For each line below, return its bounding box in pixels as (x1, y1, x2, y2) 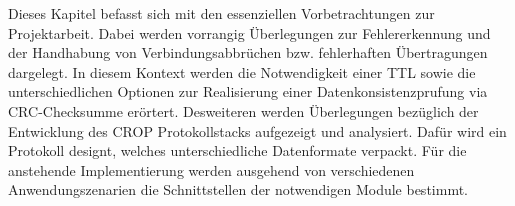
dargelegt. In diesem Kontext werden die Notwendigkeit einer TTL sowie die (8, 61, 476, 82)
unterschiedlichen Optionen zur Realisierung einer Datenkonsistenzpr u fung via (8, 81, 488, 102)
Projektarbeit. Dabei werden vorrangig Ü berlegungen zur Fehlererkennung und (8, 22, 491, 43)
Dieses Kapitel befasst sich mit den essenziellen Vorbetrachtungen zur (8, 3, 435, 23)
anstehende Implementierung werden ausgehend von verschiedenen (8, 159, 415, 180)
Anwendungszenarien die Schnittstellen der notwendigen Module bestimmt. (8, 179, 468, 200)
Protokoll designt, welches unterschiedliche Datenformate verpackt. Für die (8, 140, 467, 161)
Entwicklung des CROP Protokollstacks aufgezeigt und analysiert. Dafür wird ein (8, 120, 507, 141)
